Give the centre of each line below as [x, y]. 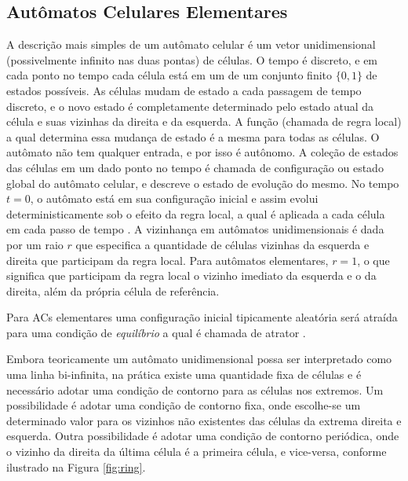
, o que [373, 260]
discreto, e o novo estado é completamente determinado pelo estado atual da [190, 106]
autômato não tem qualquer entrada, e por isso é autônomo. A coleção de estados [202, 152]
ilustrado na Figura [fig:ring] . [76, 466]
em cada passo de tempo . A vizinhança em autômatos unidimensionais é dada [195, 229]
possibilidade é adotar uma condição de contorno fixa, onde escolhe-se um [184, 405]
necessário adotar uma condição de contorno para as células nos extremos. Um [195, 389]
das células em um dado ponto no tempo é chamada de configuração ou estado [195, 167]
